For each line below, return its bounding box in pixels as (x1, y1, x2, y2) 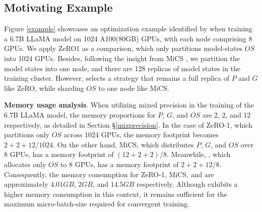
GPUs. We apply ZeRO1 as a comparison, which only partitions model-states (4, 43, 243, 54)
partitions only (4, 129, 49, 140)
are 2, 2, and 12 (202, 109, 251, 120)
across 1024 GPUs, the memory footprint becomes (63, 129, 219, 140)
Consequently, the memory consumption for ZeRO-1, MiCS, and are (4, 169, 214, 179)
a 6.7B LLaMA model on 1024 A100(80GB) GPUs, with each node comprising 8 (4, 33, 252, 43)
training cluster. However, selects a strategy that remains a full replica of (4, 73, 230, 83)
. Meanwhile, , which (166, 149, 231, 160)
